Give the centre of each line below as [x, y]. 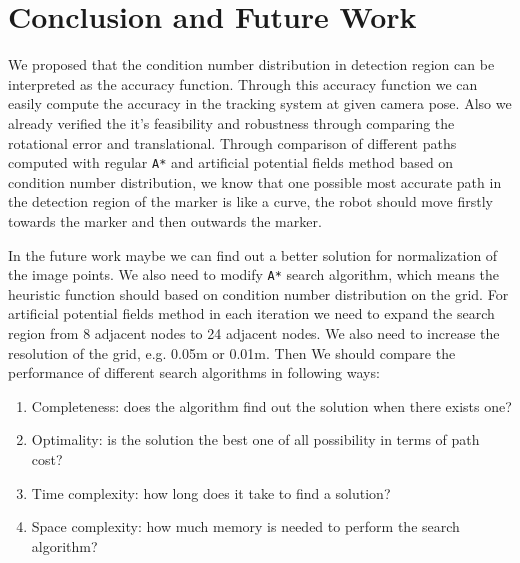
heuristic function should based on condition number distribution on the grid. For [258, 293]
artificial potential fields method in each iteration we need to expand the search [251, 313]
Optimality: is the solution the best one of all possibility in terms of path [255, 439]
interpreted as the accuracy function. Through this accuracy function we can [243, 83]
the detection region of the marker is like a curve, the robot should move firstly [251, 201]
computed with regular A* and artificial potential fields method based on [231, 162]
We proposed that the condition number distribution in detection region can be [251, 64]
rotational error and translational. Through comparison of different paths [232, 142]
